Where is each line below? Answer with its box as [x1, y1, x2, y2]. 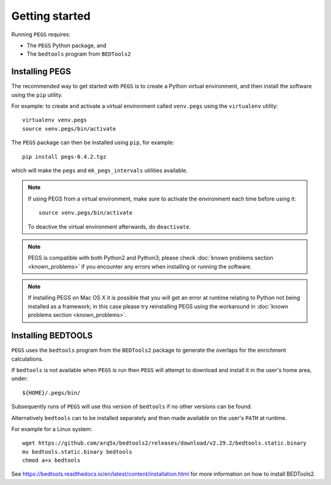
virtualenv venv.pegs [22, 116, 87, 124]
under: [11, 375, 28, 383]
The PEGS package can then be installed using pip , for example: [11, 139, 175, 147]
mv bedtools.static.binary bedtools [22, 448, 132, 455]
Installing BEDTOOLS [11, 330, 93, 341]
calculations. [11, 355, 44, 362]
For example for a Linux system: [11, 425, 93, 432]
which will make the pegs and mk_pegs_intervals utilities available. [11, 166, 188, 174]
